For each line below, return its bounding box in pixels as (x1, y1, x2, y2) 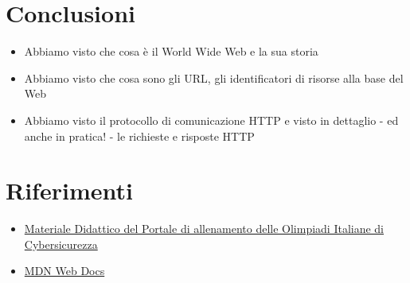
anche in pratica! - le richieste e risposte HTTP (24, 127, 255, 144)
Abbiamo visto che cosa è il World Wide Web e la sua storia (24, 43, 318, 60)
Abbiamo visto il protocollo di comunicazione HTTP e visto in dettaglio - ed (24, 111, 399, 128)
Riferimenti (6, 174, 133, 207)
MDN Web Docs (24, 262, 105, 279)
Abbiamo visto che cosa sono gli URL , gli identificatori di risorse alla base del (24, 69, 404, 86)
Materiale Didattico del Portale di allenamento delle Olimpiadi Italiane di (24, 220, 385, 237)
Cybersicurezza (24, 235, 98, 252)
